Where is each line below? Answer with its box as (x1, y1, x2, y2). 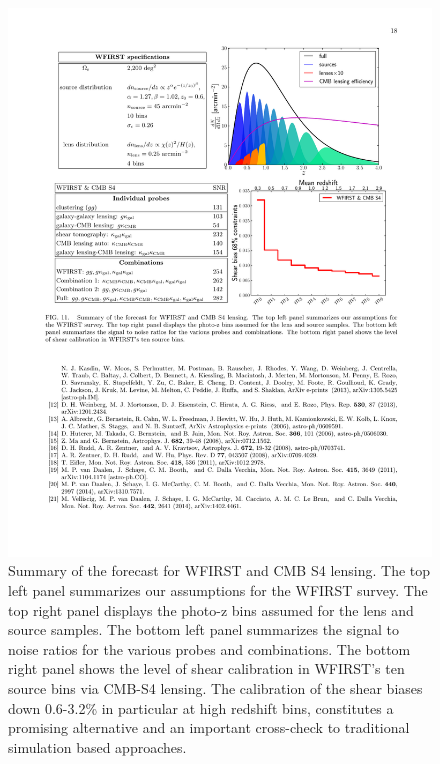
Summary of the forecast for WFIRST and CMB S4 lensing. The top (8, 560, 431, 581)
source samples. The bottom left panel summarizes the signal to (8, 619, 399, 640)
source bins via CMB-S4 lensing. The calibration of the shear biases (8, 678, 423, 699)
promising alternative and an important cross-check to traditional (8, 717, 410, 738)
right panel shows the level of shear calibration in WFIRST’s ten (8, 658, 405, 679)
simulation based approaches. (8, 736, 187, 757)
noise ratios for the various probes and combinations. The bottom (8, 638, 411, 659)
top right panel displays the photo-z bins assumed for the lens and (8, 599, 414, 620)
